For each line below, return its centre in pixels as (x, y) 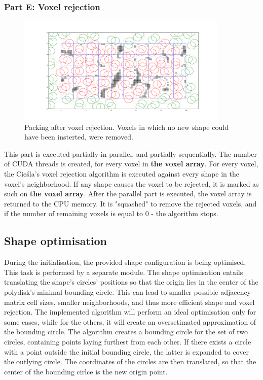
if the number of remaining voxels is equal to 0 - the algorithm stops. (111, 213)
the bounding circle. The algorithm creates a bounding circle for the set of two (126, 332)
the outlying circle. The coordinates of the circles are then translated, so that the (130, 361)
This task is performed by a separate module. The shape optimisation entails (124, 272)
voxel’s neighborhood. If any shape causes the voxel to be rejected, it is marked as (131, 183)
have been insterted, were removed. (79, 137)
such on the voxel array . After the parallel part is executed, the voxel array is (128, 194)
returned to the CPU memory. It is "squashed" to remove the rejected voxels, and (130, 203)
